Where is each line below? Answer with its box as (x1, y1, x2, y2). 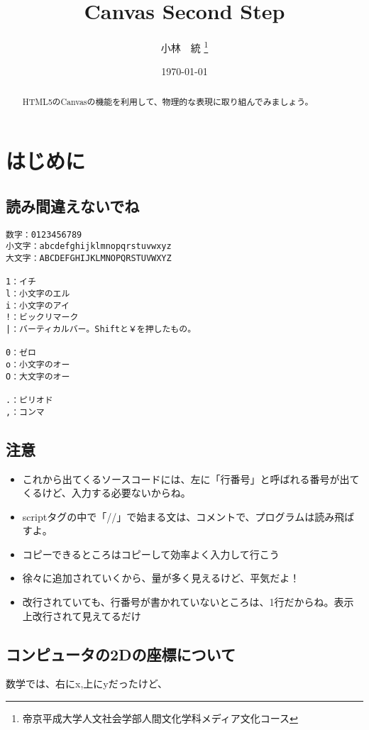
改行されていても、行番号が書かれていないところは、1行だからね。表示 (22, 594, 354, 609)
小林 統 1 (160, 38, 209, 55)
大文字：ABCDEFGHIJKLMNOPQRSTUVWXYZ (6, 253, 172, 264)
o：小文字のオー (6, 360, 70, 370)
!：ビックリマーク (6, 312, 79, 323)
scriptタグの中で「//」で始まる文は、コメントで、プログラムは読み (22, 509, 335, 524)
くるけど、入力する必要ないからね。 (22, 485, 191, 500)
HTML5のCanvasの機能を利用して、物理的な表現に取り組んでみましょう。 (22, 95, 314, 107)
